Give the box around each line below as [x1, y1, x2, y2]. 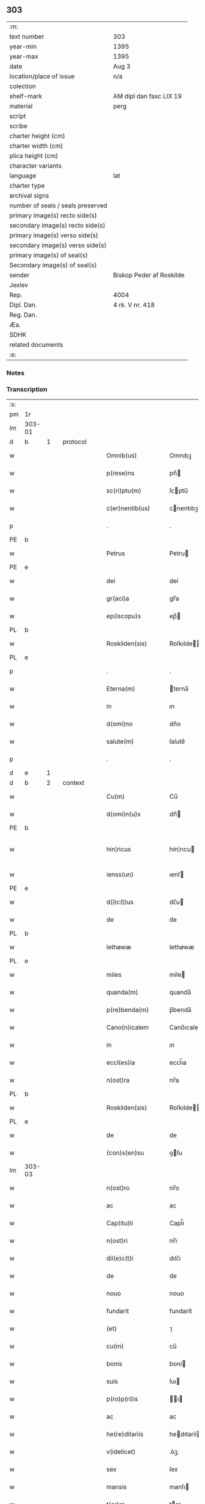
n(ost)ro [106, 1184, 130, 1192]
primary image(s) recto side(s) [9, 211, 98, 220]
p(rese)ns [106, 469, 135, 478]
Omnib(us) [106, 451, 137, 460]
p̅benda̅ [169, 1006, 192, 1014]
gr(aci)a [106, 595, 129, 603]
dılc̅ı [169, 1254, 181, 1262]
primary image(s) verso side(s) [9, 231, 99, 239]
